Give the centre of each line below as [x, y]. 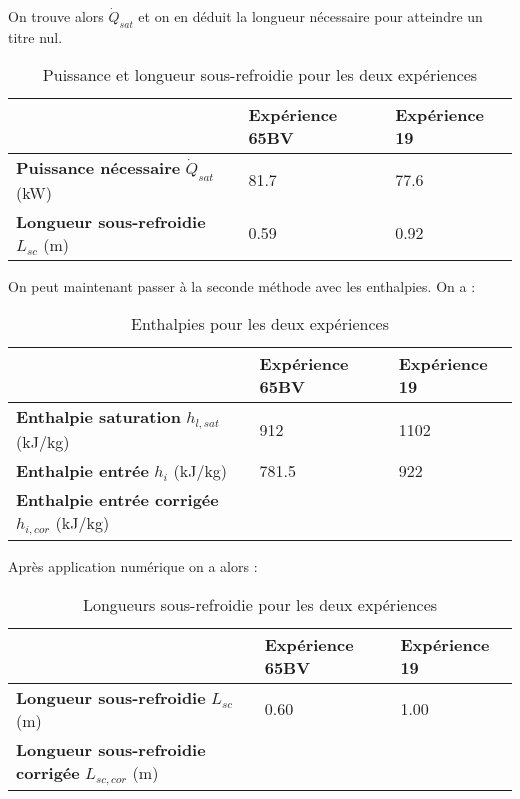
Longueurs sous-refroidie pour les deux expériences [260, 604]
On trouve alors [56, 16]
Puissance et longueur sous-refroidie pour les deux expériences [260, 75]
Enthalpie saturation [98, 417]
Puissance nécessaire [98, 168]
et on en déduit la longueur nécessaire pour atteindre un [310, 16]
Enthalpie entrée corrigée [117, 500]
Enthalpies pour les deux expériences [260, 324]
